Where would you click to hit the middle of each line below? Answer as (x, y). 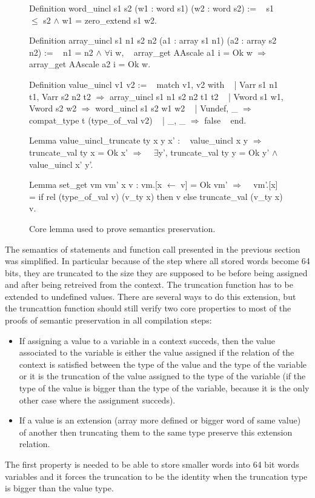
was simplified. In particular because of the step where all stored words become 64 (157, 261)
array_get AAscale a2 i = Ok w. (90, 64)
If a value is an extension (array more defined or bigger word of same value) (160, 420)
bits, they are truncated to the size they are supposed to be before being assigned (156, 272)
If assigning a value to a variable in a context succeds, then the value (147, 340)
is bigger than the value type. (59, 488)
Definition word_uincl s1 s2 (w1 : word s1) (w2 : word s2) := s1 (151, 8)
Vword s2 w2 (53, 108)
